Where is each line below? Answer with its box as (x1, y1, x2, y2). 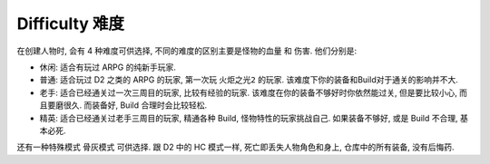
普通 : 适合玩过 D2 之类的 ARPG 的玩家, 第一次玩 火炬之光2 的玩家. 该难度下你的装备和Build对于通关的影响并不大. (39, 74, 458, 85)
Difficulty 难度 (16, 14, 125, 34)
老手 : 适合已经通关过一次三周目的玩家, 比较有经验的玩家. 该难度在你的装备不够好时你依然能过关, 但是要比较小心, (39, 87, 457, 98)
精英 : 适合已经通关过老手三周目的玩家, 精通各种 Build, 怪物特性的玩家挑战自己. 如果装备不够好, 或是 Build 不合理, (39, 112, 458, 123)
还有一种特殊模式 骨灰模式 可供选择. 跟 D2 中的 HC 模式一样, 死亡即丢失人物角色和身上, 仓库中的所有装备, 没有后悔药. (16, 141, 455, 153)
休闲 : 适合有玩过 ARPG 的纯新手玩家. (39, 62, 176, 72)
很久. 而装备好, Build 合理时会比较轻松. (63, 100, 208, 111)
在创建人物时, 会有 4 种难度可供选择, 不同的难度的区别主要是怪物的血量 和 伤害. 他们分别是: (16, 45, 358, 56)
